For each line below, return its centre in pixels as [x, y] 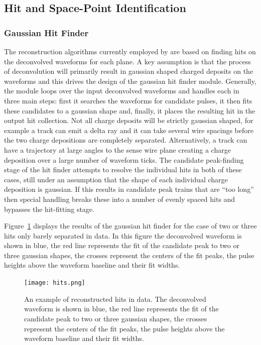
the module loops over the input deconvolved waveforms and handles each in [122, 91]
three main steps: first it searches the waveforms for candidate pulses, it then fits [128, 100]
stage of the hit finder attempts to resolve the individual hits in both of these [123, 169]
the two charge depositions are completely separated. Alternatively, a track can [126, 140]
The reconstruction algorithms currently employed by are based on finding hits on [130, 51]
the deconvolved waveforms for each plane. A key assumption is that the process [127, 61]
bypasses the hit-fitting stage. [49, 209]
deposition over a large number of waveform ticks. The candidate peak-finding [124, 159]
